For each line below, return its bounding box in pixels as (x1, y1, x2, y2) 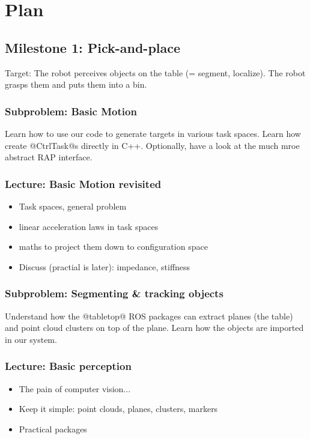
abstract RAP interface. (5, 151, 93, 163)
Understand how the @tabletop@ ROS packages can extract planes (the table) (5, 309, 293, 322)
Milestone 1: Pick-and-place (5, 38, 181, 56)
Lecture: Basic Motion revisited (5, 176, 162, 191)
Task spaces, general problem (19, 199, 127, 212)
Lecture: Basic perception (5, 359, 132, 374)
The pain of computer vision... (19, 382, 131, 395)
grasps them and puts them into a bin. (5, 78, 147, 91)
